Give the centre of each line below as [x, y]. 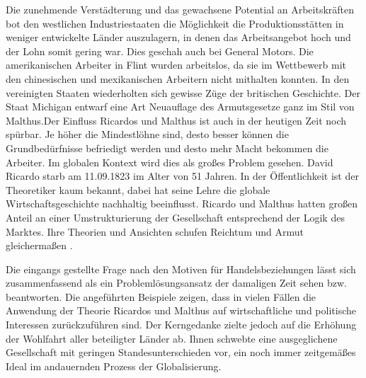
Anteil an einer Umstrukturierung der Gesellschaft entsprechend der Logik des [175, 217]
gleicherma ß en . [39, 245]
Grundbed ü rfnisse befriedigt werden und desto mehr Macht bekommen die [167, 148]
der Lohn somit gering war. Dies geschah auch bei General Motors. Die [160, 51]
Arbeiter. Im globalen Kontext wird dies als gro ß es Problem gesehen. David [170, 162]
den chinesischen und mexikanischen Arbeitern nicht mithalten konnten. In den [178, 78]
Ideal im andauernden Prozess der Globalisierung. [114, 366]
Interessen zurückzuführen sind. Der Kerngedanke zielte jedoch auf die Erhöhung [181, 325]
